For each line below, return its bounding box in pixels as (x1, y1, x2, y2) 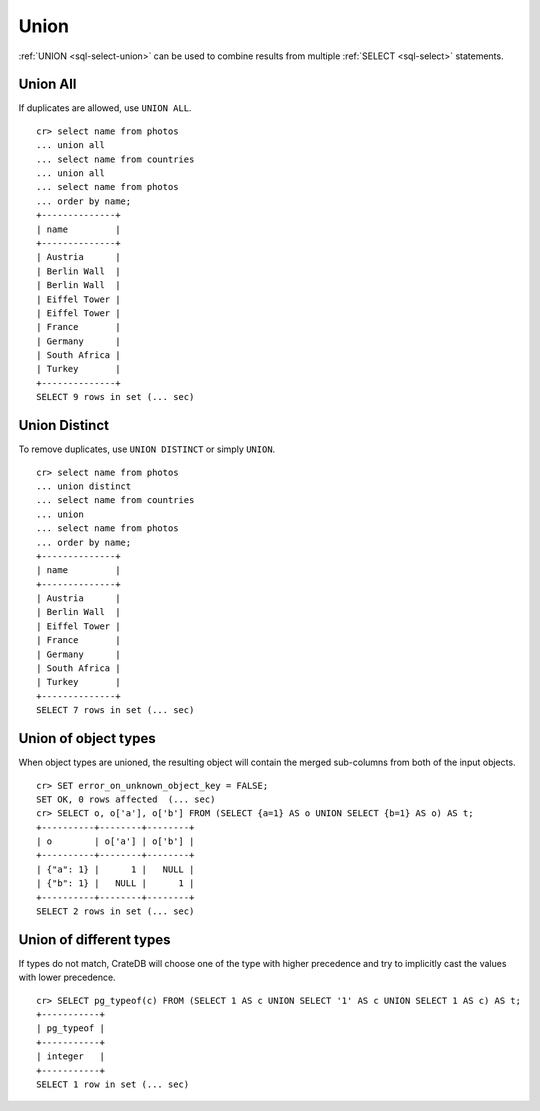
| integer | (36, 1051, 105, 1062)
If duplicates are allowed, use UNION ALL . (18, 102, 192, 114)
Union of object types (18, 730, 156, 747)
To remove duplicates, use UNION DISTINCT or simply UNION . (18, 443, 276, 455)
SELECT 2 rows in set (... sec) (36, 906, 195, 917)
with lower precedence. (18, 971, 116, 984)
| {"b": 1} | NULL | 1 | (36, 878, 195, 889)
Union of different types (18, 931, 171, 948)
